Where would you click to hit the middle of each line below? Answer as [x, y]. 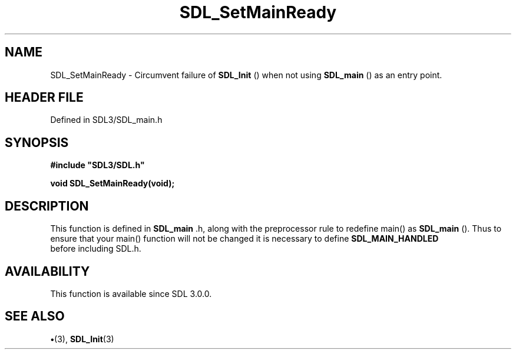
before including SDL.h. [96, 249]
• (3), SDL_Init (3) [82, 339]
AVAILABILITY [47, 271]
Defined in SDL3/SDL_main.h [106, 120]
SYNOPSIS [37, 142]
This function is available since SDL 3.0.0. [131, 293]
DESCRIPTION [47, 206]
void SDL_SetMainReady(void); [113, 183]
